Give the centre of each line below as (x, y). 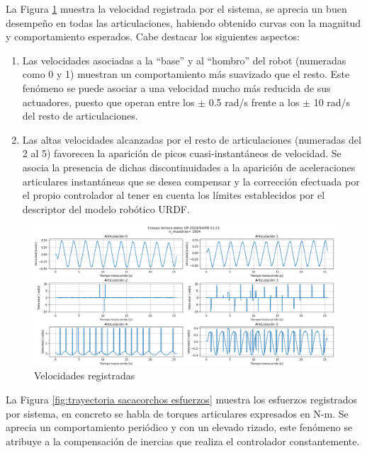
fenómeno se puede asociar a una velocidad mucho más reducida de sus (176, 87)
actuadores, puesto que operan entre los (108, 102)
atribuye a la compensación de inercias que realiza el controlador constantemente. (183, 441)
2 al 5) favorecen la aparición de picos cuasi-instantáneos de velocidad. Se (182, 153)
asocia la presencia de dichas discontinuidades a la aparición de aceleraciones (189, 167)
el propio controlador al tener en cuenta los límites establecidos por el (174, 195)
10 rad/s (332, 102)
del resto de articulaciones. (80, 116)
